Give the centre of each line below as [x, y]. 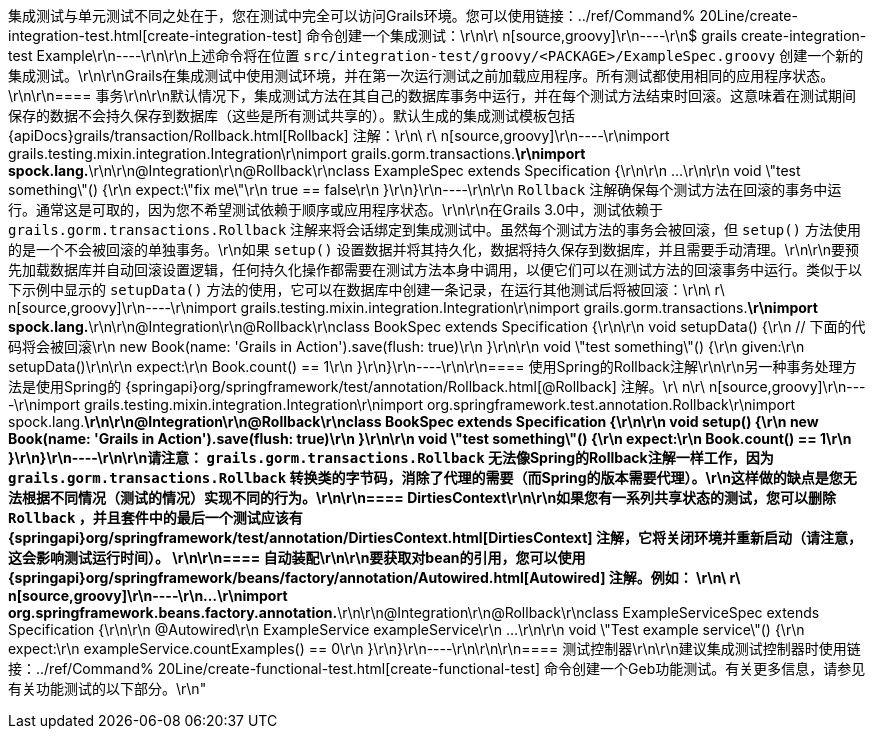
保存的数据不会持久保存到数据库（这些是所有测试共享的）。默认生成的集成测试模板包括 [291, 115]
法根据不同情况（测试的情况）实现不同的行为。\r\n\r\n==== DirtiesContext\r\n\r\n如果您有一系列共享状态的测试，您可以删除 [422, 497]
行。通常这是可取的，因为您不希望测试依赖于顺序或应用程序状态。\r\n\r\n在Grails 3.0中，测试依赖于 [336, 209]
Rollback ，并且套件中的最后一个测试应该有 [155, 517]
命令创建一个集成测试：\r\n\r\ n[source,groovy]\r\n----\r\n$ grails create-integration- [586, 35]
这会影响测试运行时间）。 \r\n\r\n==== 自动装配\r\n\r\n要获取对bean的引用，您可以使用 [297, 557]
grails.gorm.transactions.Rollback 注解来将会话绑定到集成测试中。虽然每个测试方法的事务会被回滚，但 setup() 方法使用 [434, 229]
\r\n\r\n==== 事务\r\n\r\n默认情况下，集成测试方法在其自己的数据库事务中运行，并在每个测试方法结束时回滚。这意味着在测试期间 [432, 95]
